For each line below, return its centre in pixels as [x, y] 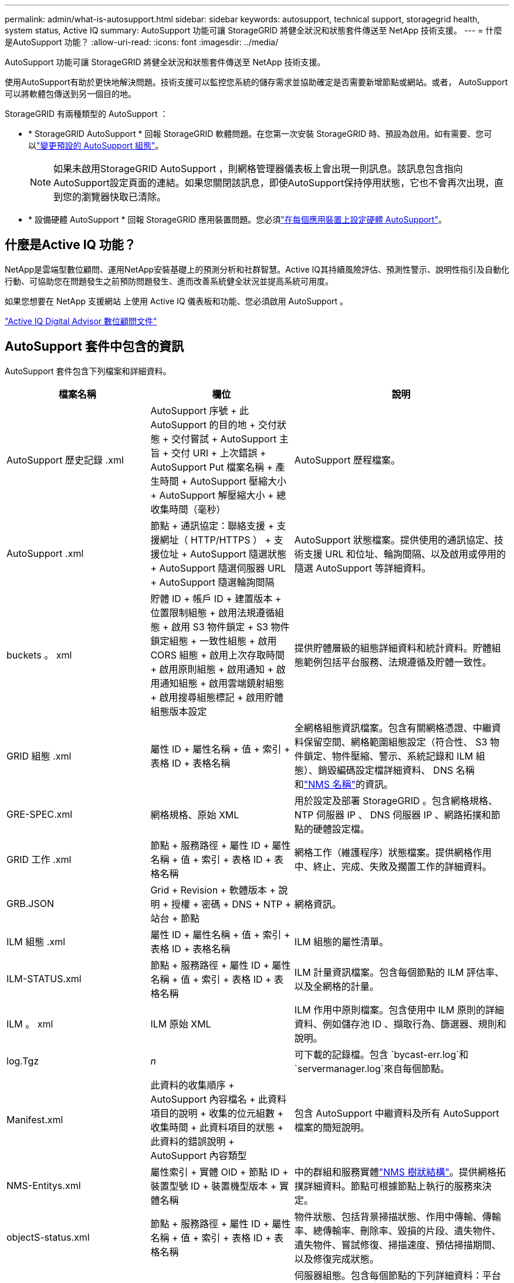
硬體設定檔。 [341, 829]
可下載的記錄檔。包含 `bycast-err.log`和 [381, 1054]
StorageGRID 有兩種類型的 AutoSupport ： [87, 114]
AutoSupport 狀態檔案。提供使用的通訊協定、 [394, 540]
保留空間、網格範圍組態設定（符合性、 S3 [395, 742]
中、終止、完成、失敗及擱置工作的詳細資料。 [393, 866]
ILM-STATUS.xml [44, 978]
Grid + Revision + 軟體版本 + [213, 890]
